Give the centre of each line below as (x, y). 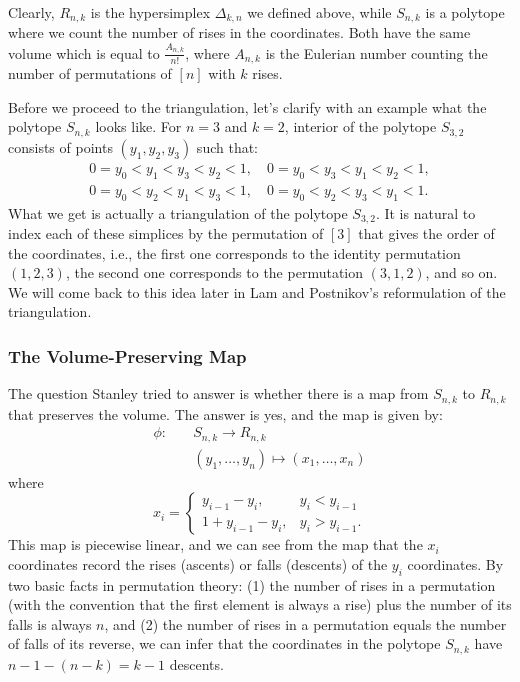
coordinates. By (455, 563)
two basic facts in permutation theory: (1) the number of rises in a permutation (252, 584)
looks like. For (138, 126)
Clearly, (31, 12)
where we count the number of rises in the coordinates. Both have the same (239, 32)
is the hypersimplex (150, 12)
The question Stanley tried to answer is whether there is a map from (218, 393)
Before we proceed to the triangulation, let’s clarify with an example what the (247, 106)
